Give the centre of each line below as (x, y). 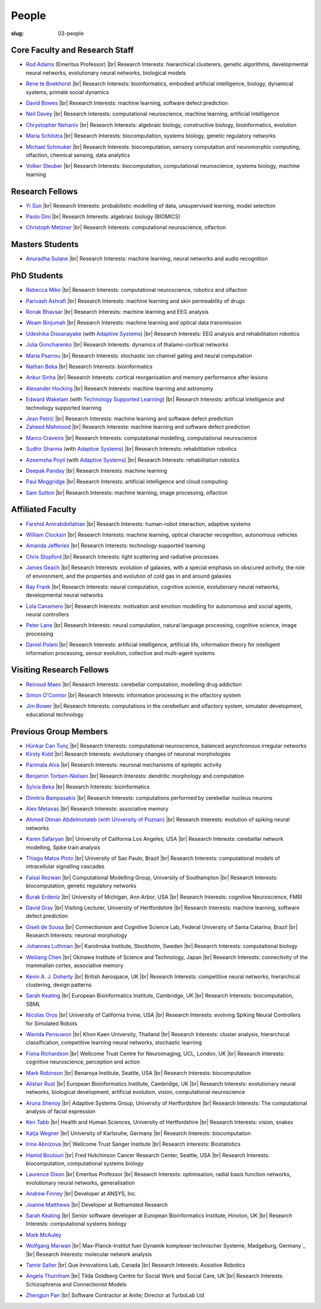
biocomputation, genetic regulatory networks (81, 886)
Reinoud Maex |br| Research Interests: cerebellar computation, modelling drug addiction (134, 684)
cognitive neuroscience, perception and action (83, 1062)
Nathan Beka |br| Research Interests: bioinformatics (89, 366)
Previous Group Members (59, 732)
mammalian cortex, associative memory (75, 965)
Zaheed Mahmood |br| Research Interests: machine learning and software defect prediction (138, 427)
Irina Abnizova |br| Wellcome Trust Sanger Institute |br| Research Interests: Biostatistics (133, 1144)
